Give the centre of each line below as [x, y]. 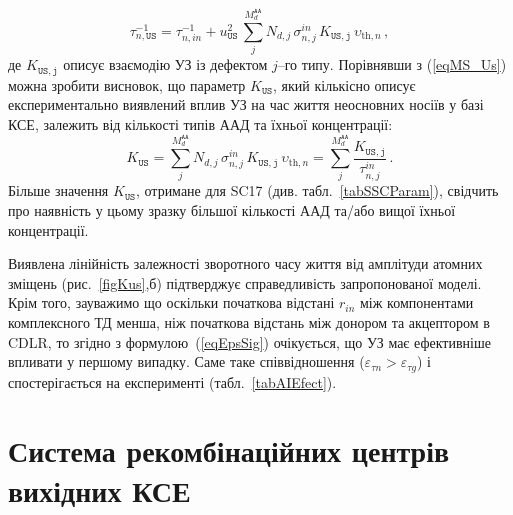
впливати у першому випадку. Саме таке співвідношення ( [186, 361]
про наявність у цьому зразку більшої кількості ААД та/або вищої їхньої [232, 210]
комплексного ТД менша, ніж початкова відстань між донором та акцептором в [249, 321]
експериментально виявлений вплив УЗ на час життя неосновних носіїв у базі [246, 104]
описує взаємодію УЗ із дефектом [165, 64]
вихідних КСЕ [99, 489]
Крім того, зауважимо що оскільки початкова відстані [171, 302]
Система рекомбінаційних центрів [229, 450]
